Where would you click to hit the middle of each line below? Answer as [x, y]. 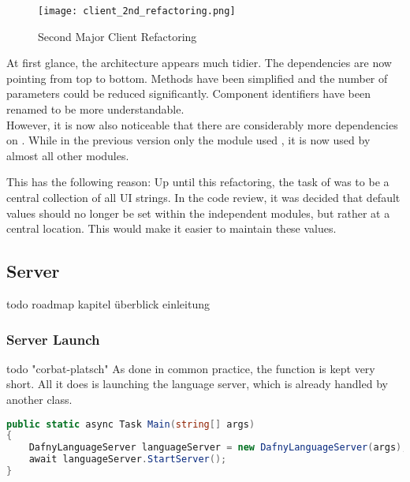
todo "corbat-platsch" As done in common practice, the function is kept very [191, 368]
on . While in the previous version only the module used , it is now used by [188, 140]
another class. [39, 399]
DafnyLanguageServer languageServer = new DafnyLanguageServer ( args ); [218, 448]
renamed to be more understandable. [95, 109]
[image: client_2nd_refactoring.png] [137, 11]
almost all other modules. [68, 155]
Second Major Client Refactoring [117, 36]
